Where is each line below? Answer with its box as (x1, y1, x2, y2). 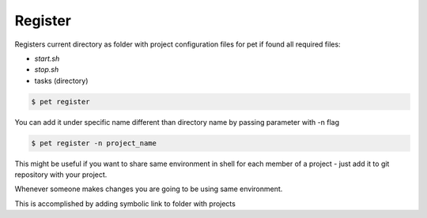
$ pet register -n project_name (31, 138, 157, 148)
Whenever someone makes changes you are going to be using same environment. (14, 184, 283, 194)
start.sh (34, 54, 60, 63)
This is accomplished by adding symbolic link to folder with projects (14, 198, 236, 209)
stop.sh (34, 65, 59, 74)
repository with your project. (14, 170, 108, 179)
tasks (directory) (34, 76, 89, 85)
